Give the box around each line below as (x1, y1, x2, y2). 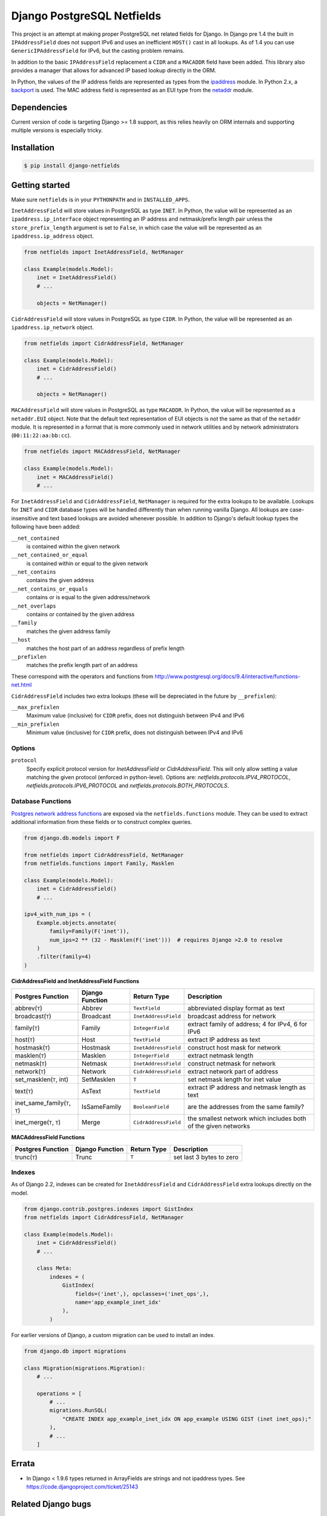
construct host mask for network (188, 1044, 281, 1052)
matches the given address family (26, 628, 111, 635)
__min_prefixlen (11, 720, 60, 728)
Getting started (11, 179, 70, 190)
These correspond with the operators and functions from (11, 672, 154, 680)
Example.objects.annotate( (36, 919, 117, 926)
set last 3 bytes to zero (173, 1153, 239, 1161)
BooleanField (133, 1104, 170, 1110)
